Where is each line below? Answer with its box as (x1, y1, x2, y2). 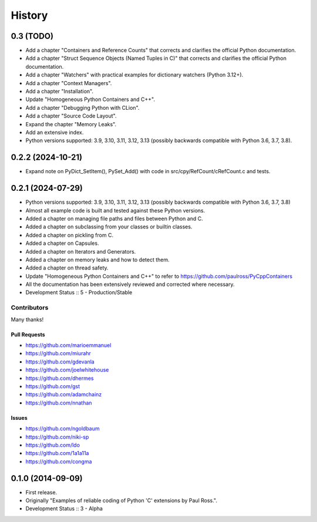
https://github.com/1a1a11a (25, 450, 89, 457)
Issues (11, 414, 28, 421)
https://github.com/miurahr (25, 350, 91, 357)
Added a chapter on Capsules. (25, 240, 99, 247)
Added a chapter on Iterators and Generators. (25, 248, 136, 255)
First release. (25, 489, 58, 496)
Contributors (11, 304, 49, 312)
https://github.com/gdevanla (25, 358, 95, 365)
